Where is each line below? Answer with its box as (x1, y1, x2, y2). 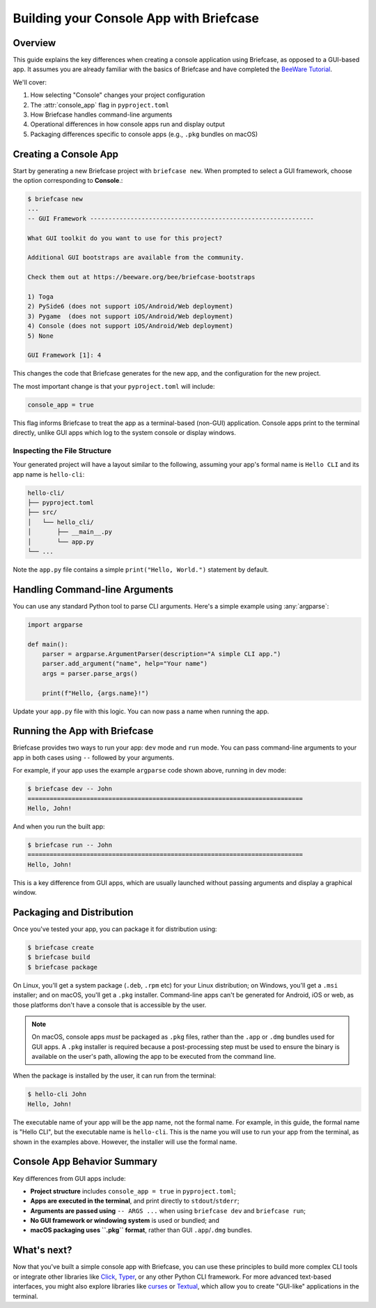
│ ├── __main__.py (27, 528, 113, 536)
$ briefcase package (27, 963, 97, 971)
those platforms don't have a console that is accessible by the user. (13, 1000, 207, 1009)
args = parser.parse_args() (42, 669, 139, 677)
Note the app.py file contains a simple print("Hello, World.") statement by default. (13, 565, 269, 574)
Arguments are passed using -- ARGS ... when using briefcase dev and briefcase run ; (30, 1206, 306, 1214)
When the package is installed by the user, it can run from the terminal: (13, 1071, 217, 1080)
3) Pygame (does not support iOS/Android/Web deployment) (27, 312, 233, 320)
